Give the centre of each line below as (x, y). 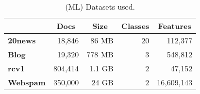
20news (22, 40)
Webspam (27, 82)
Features (175, 26)
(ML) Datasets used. (100, 7)
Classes (135, 26)
